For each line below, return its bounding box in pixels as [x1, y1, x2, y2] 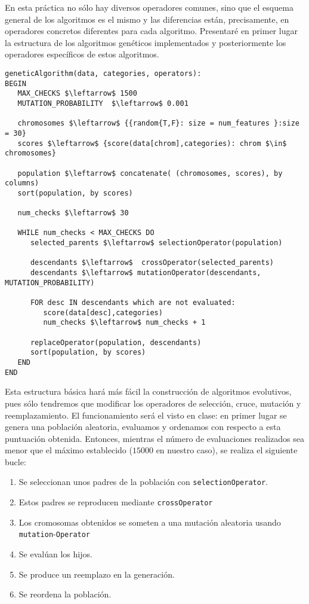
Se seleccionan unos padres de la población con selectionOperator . [18, 475, 268, 488]
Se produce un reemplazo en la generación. [18, 568, 175, 580]
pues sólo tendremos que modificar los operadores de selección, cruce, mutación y [5, 396, 301, 409]
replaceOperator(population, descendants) [30, 338, 202, 347]
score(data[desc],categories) [43, 308, 163, 317]
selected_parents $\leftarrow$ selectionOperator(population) [30, 239, 283, 248]
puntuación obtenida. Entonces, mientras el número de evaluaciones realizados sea [5, 432, 304, 444]
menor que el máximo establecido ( [5, 444, 132, 456]
